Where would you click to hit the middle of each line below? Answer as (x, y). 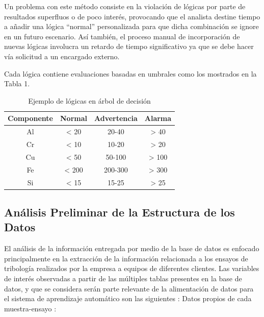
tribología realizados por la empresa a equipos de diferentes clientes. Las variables (132, 268)
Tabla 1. (17, 83)
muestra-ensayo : (30, 308)
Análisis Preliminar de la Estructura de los (120, 212)
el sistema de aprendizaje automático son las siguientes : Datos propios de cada (128, 298)
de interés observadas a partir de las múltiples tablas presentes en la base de (123, 278)
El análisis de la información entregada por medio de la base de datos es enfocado (132, 248)
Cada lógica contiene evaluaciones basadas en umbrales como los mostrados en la (130, 73)
